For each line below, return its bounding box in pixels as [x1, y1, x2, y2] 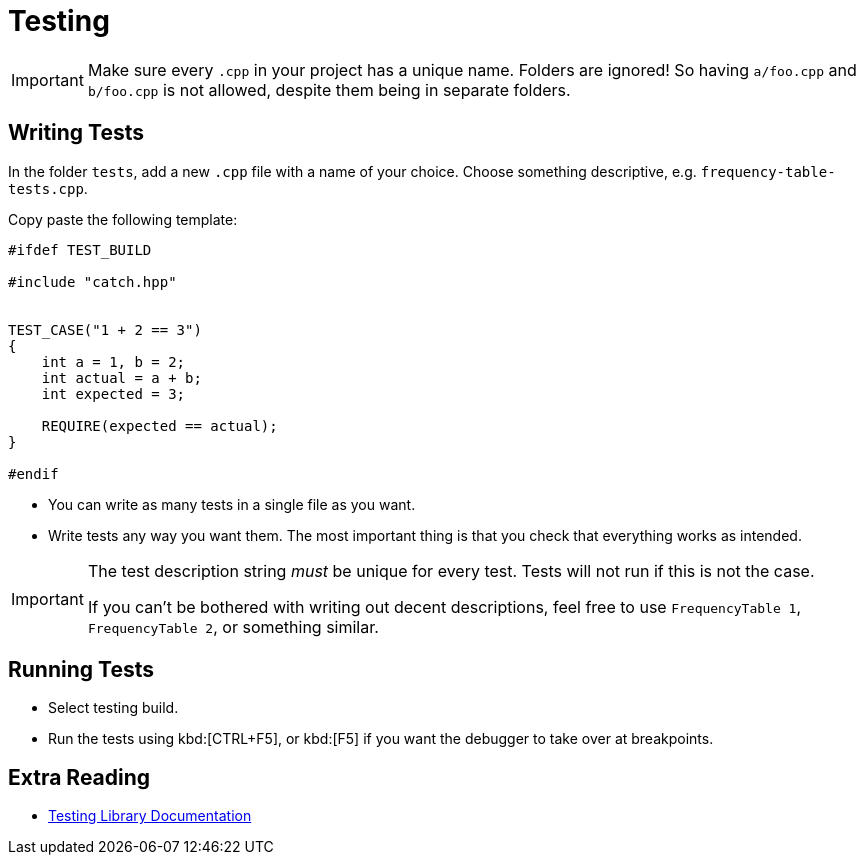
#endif [8, 465, 59, 482]
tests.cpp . [8, 179, 88, 197]
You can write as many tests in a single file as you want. [48, 495, 416, 513]
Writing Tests [8, 120, 145, 146]
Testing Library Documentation [48, 807, 252, 825]
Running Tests [8, 657, 154, 683]
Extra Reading [8, 764, 151, 790]
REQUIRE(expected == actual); [41, 417, 278, 434]
